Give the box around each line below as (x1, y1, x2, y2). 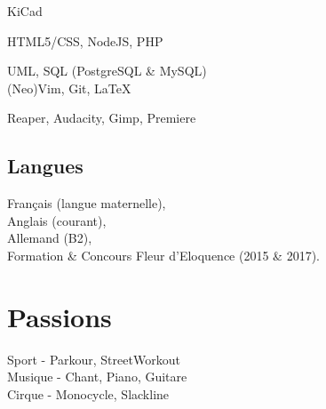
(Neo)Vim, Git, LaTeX (7, 78, 131, 97)
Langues (7, 152, 83, 180)
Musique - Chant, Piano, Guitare (7, 367, 187, 386)
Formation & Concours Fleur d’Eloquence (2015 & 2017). (7, 245, 320, 264)
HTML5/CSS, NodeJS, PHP (7, 31, 163, 50)
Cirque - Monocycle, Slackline (7, 384, 170, 403)
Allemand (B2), (7, 229, 92, 247)
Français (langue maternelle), (7, 194, 166, 213)
